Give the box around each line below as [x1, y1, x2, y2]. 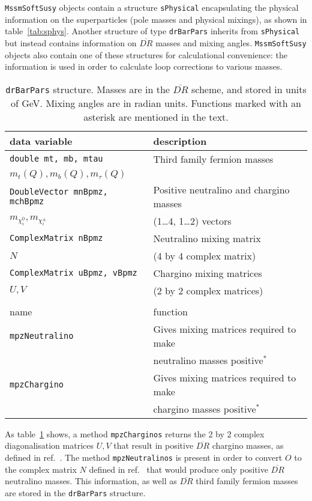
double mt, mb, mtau [10, 154, 103, 164]
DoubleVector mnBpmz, [10, 186, 108, 196]
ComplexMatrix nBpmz [10, 233, 103, 243]
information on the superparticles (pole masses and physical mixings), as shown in [5, 13, 307, 25]
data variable [10, 133, 73, 148]
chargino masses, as [212, 439, 284, 452]
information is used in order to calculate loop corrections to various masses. [5, 60, 283, 73]
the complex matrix [5, 463, 77, 475]
